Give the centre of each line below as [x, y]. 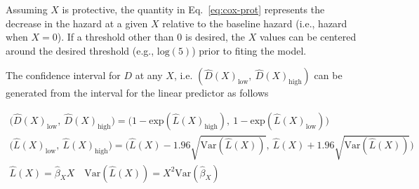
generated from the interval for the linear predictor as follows [137, 93]
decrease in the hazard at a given [77, 23]
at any [149, 75]
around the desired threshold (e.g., [80, 50]
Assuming [27, 9]
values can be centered [308, 37]
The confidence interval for [63, 75]
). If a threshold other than [115, 37]
